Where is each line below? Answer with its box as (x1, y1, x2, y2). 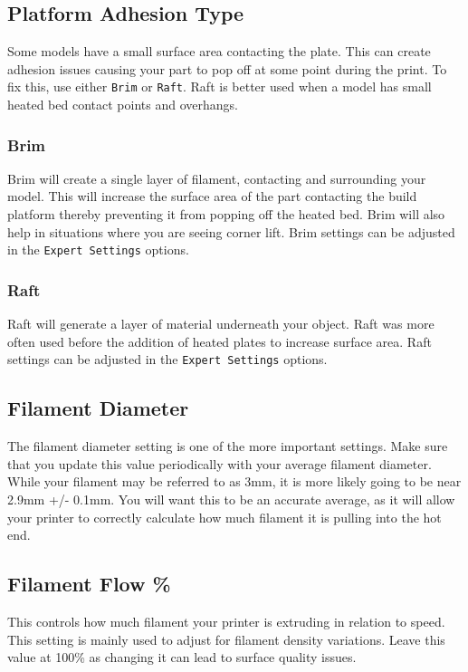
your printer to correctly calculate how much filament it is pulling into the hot (7, 507, 442, 526)
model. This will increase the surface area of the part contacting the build (7, 187, 417, 206)
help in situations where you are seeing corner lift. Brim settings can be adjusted (7, 222, 455, 241)
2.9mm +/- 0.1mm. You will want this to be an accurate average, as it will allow (7, 489, 455, 508)
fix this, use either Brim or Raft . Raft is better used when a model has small (7, 77, 432, 96)
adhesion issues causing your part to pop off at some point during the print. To (7, 59, 447, 78)
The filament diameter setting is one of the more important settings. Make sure (7, 437, 448, 456)
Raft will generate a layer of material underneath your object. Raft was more (7, 314, 435, 333)
